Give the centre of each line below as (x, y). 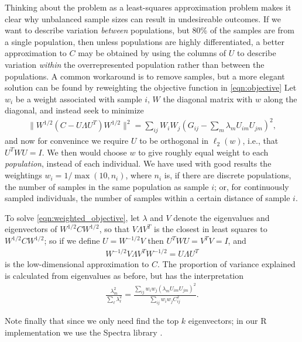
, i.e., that (260, 141)
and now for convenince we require (67, 141)
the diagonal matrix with (208, 99)
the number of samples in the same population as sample (107, 186)
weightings (23, 175)
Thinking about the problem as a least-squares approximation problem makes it (148, 7)
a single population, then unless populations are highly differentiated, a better (145, 41)
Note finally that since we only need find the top (92, 320)
